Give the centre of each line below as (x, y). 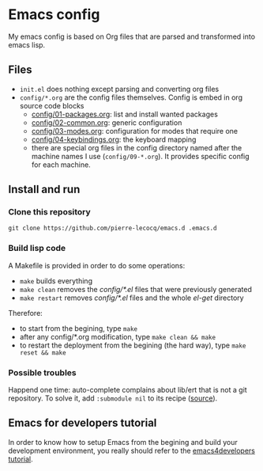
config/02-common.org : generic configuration (107, 122)
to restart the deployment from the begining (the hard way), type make (133, 345)
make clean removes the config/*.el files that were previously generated (136, 289)
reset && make (43, 353)
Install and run (44, 190)
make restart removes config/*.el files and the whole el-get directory (131, 298)
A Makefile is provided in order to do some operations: (97, 265)
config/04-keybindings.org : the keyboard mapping (114, 139)
